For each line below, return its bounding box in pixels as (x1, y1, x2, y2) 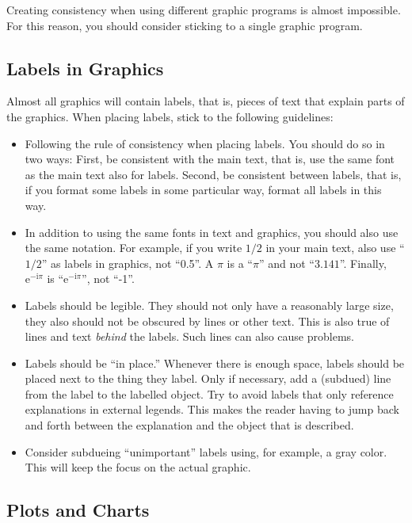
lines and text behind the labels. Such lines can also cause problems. (25, 328, 354, 345)
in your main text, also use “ (265, 239, 405, 256)
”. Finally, (339, 254, 387, 271)
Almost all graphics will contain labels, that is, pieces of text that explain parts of (6, 93, 405, 109)
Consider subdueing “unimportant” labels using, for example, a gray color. (25, 443, 387, 460)
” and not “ (258, 254, 315, 271)
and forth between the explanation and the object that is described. (25, 417, 354, 433)
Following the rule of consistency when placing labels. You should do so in (25, 135, 385, 151)
